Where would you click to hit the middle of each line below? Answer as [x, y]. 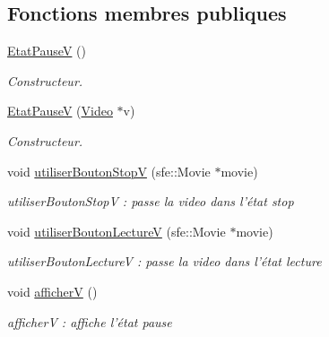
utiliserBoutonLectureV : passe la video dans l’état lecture [164, 261]
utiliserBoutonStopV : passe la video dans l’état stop [151, 201]
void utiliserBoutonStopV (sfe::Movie [109, 171]
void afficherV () [52, 291]
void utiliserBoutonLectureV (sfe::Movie [117, 231]
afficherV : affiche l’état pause [90, 321]
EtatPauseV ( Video [60, 111]
